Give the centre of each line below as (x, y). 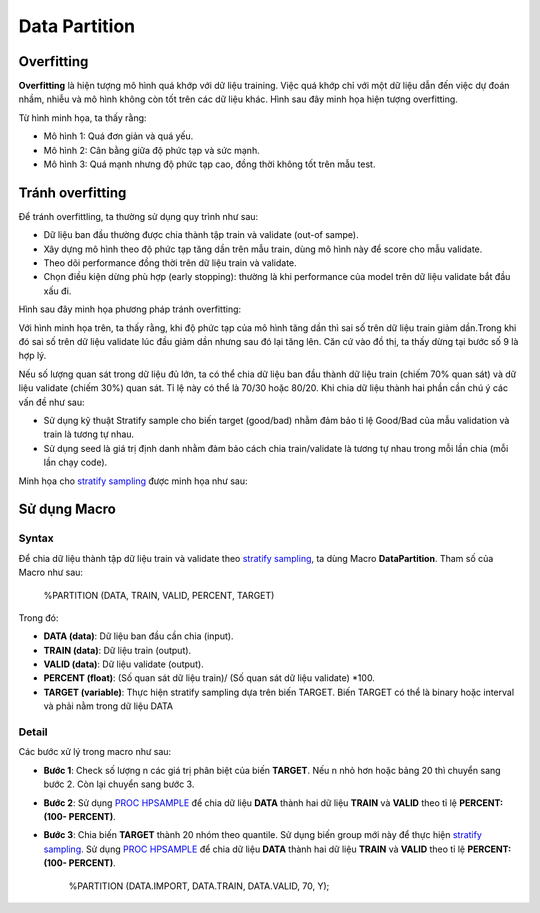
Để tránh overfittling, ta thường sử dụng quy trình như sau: (138, 216)
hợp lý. (32, 356)
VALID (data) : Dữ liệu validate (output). (123, 664)
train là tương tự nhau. (89, 434)
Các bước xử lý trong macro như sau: (95, 752)
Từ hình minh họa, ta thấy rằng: (82, 117)
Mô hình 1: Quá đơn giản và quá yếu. (118, 136)
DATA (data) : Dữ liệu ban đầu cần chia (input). (138, 636)
